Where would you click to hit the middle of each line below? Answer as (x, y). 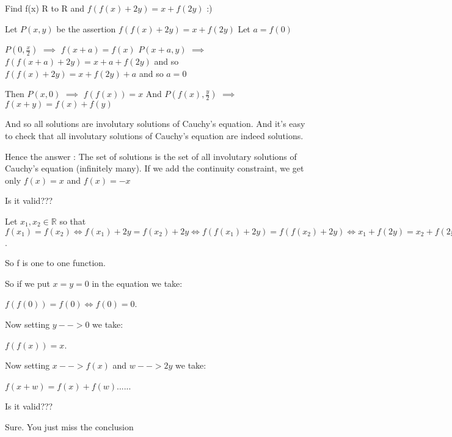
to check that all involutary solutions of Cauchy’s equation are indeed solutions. (154, 135)
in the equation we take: (137, 283)
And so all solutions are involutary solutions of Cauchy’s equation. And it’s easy (155, 124)
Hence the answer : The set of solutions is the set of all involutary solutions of (151, 156)
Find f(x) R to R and (45, 8)
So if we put (27, 283)
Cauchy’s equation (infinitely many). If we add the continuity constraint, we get (155, 168)
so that (73, 221)
